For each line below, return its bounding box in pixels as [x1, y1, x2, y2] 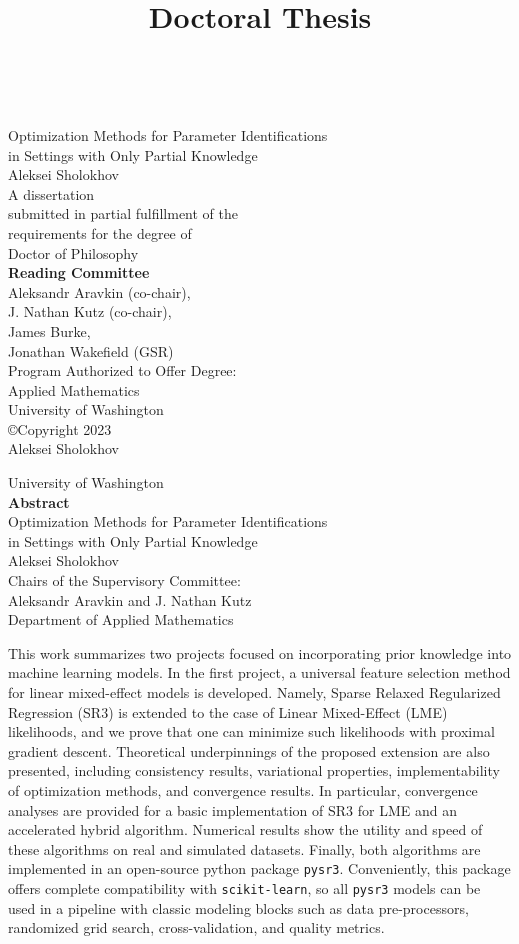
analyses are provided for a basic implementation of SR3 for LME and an [8, 799, 457, 820]
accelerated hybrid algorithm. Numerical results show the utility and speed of [8, 819, 483, 840]
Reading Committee [8, 262, 150, 283]
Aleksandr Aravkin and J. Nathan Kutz [8, 589, 252, 610]
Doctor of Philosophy [8, 242, 139, 263]
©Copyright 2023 [8, 418, 112, 439]
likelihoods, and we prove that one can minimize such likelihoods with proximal [8, 721, 495, 742]
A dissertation [8, 183, 95, 204]
